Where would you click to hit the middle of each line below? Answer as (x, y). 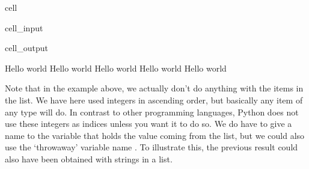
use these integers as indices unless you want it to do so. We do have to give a (148, 124)
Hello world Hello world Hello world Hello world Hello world (116, 68)
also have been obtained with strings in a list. (89, 158)
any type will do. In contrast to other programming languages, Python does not (152, 112)
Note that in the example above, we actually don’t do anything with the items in (154, 88)
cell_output (26, 48)
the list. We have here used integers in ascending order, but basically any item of (154, 100)
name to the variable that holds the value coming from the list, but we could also (155, 135)
